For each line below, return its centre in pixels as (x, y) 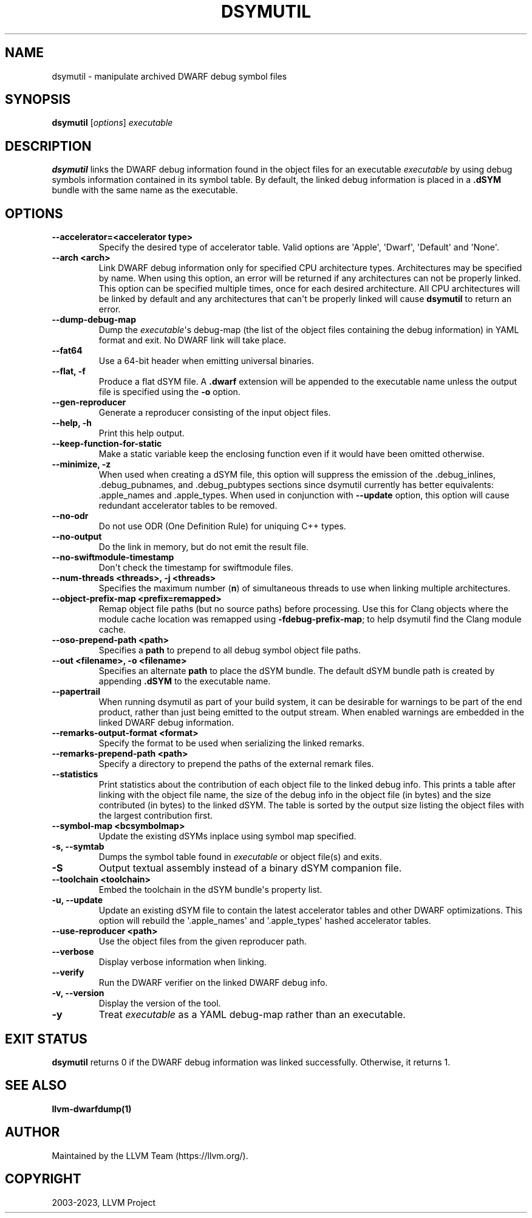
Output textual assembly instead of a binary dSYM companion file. (250, 868)
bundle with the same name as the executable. (145, 190)
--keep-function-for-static (107, 444)
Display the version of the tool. (160, 1003)
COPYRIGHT (43, 1179)
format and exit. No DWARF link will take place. (193, 340)
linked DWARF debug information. (166, 723)
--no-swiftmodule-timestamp (113, 557)
